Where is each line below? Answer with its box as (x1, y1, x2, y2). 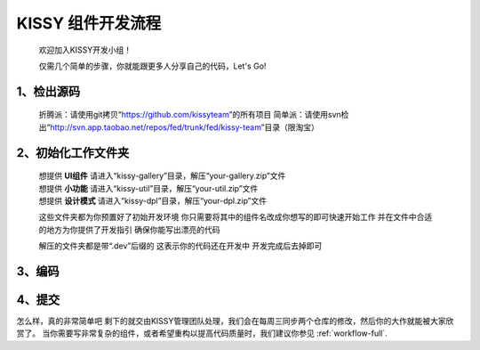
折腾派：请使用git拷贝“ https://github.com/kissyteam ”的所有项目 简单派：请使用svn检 (38, 110, 349, 120)
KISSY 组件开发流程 (16, 13, 162, 33)
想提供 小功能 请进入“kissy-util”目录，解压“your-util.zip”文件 (38, 183, 259, 193)
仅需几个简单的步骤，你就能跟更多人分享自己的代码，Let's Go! (38, 61, 267, 71)
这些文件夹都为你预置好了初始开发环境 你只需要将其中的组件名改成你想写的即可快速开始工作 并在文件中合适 (38, 212, 433, 223)
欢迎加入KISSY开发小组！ (38, 45, 132, 55)
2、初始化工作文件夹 (16, 145, 130, 160)
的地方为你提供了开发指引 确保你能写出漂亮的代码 (38, 224, 220, 235)
